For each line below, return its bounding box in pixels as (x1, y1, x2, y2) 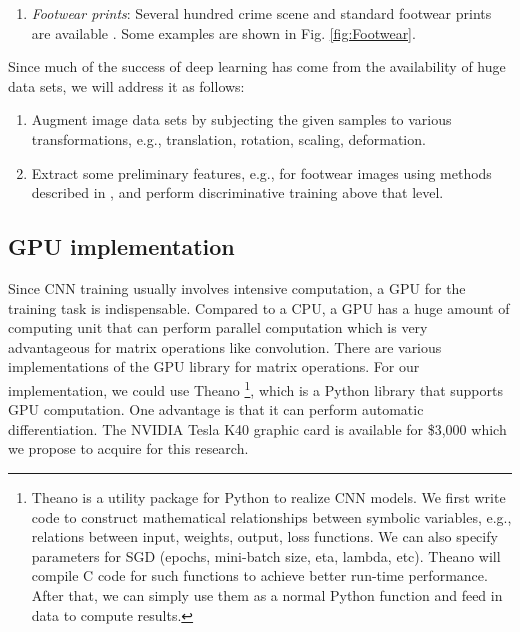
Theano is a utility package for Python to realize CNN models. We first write (31, 486, 506, 507)
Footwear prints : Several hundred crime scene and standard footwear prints (31, 3, 492, 23)
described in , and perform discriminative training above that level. (31, 182, 444, 203)
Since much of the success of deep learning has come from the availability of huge (8, 56, 506, 77)
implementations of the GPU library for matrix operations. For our (8, 356, 420, 377)
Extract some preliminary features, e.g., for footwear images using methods (31, 162, 492, 183)
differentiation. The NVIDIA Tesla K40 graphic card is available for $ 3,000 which (8, 418, 507, 439)
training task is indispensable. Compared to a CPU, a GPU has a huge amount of (8, 297, 510, 318)
